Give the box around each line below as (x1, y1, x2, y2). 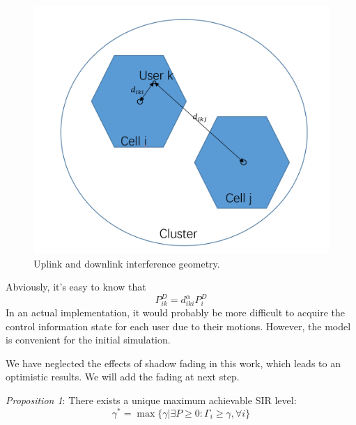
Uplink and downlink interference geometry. (33, 256, 220, 270)
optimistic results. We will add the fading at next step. (6, 369, 240, 384)
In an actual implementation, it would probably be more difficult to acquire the (6, 305, 346, 320)
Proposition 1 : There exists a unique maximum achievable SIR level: (6, 393, 297, 408)
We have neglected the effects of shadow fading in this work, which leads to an (6, 355, 341, 370)
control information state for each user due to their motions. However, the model (6, 318, 351, 333)
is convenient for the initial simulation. (6, 332, 171, 347)
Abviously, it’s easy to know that (6, 279, 146, 294)
